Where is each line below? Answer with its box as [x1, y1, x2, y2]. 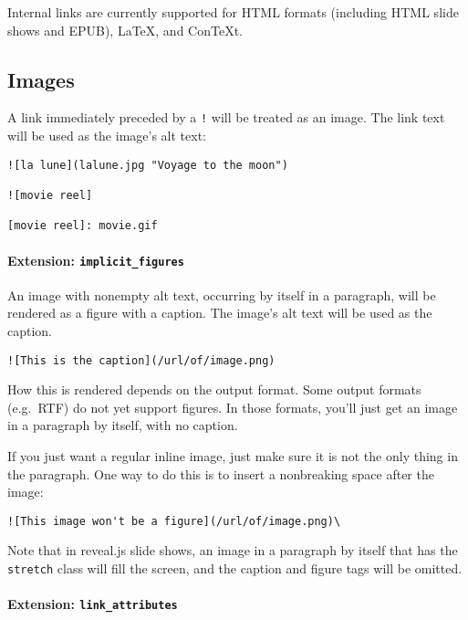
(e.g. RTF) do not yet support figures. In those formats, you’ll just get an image [7, 397, 458, 416]
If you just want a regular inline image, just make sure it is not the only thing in [7, 447, 458, 465]
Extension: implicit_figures [7, 250, 184, 269]
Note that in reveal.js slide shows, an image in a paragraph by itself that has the [7, 541, 458, 560]
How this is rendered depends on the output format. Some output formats [7, 380, 421, 399]
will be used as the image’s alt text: [7, 126, 206, 145]
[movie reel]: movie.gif [7, 219, 158, 233]
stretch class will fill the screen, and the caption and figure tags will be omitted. [7, 559, 463, 578]
